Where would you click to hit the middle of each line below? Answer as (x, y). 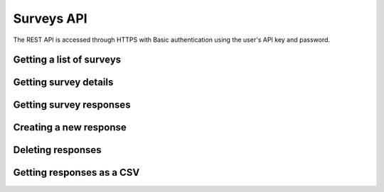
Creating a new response (70, 128)
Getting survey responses (72, 105)
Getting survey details (63, 83)
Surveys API (50, 18)
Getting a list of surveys (67, 60)
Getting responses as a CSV (76, 173)
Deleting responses (58, 150)
